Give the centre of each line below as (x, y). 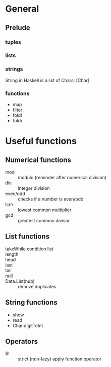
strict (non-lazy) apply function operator (60, 359)
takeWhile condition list (30, 249)
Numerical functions (38, 160)
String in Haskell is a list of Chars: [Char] (47, 80)
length (12, 254)
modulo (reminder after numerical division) (62, 178)
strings (14, 69)
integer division (34, 188)
